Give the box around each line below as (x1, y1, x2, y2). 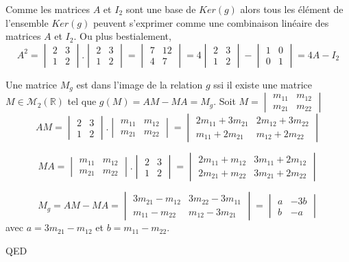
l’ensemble (5, 15, 49, 29)
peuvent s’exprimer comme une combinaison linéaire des (93, 15, 329, 29)
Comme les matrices (5, 2, 91, 16)
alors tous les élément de (240, 2, 344, 16)
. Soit (213, 94, 236, 108)
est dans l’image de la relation (76, 77, 203, 91)
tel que (67, 94, 97, 108)
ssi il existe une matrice (213, 77, 312, 91)
